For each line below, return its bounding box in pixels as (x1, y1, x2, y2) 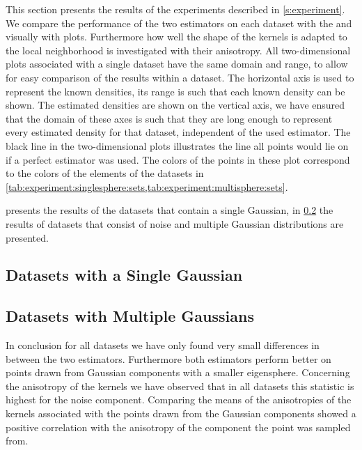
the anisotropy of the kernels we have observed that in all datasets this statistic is (6, 378, 354, 393)
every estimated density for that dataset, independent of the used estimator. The (6, 125, 351, 139)
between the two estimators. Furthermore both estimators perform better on (6, 351, 331, 366)
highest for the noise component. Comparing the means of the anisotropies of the (6, 392, 352, 407)
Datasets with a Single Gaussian (6, 264, 243, 286)
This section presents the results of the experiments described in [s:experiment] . (6, 2, 345, 16)
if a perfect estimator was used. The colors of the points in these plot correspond (6, 152, 350, 166)
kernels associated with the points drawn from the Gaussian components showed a (6, 406, 356, 421)
